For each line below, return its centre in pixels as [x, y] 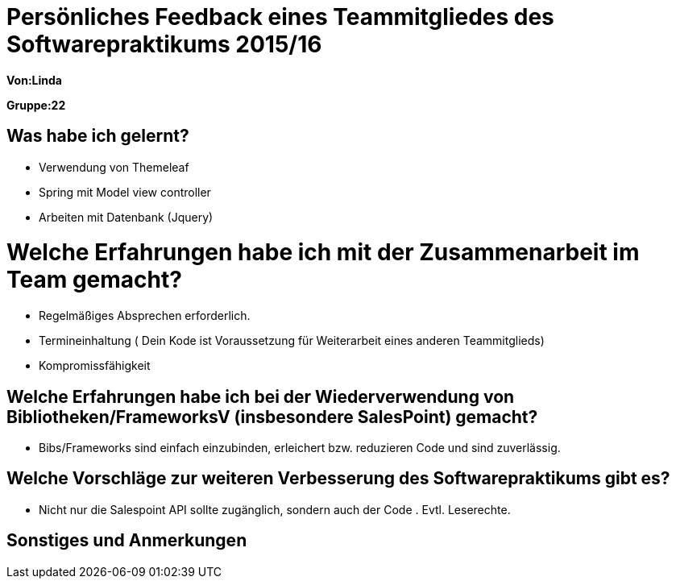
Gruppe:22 [36, 105]
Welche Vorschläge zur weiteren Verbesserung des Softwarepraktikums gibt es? [338, 479]
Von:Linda [34, 80]
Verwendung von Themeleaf [114, 167]
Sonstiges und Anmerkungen [127, 541]
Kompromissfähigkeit [95, 366]
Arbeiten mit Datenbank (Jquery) [126, 217]
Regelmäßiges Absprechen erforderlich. [145, 316]
